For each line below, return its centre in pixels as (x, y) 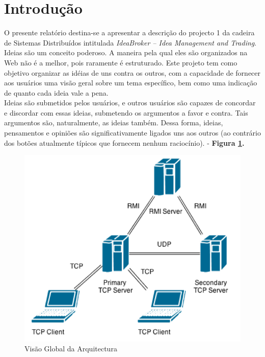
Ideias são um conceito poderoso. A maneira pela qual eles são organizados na (126, 52)
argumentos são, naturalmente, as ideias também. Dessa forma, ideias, (114, 122)
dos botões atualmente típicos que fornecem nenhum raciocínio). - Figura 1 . (124, 142)
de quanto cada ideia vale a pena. (56, 92)
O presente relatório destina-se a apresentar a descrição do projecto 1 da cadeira (129, 32)
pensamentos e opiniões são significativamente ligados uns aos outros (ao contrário (132, 133)
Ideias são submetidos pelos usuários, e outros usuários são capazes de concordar (130, 103)
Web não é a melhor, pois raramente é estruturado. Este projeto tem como (121, 62)
